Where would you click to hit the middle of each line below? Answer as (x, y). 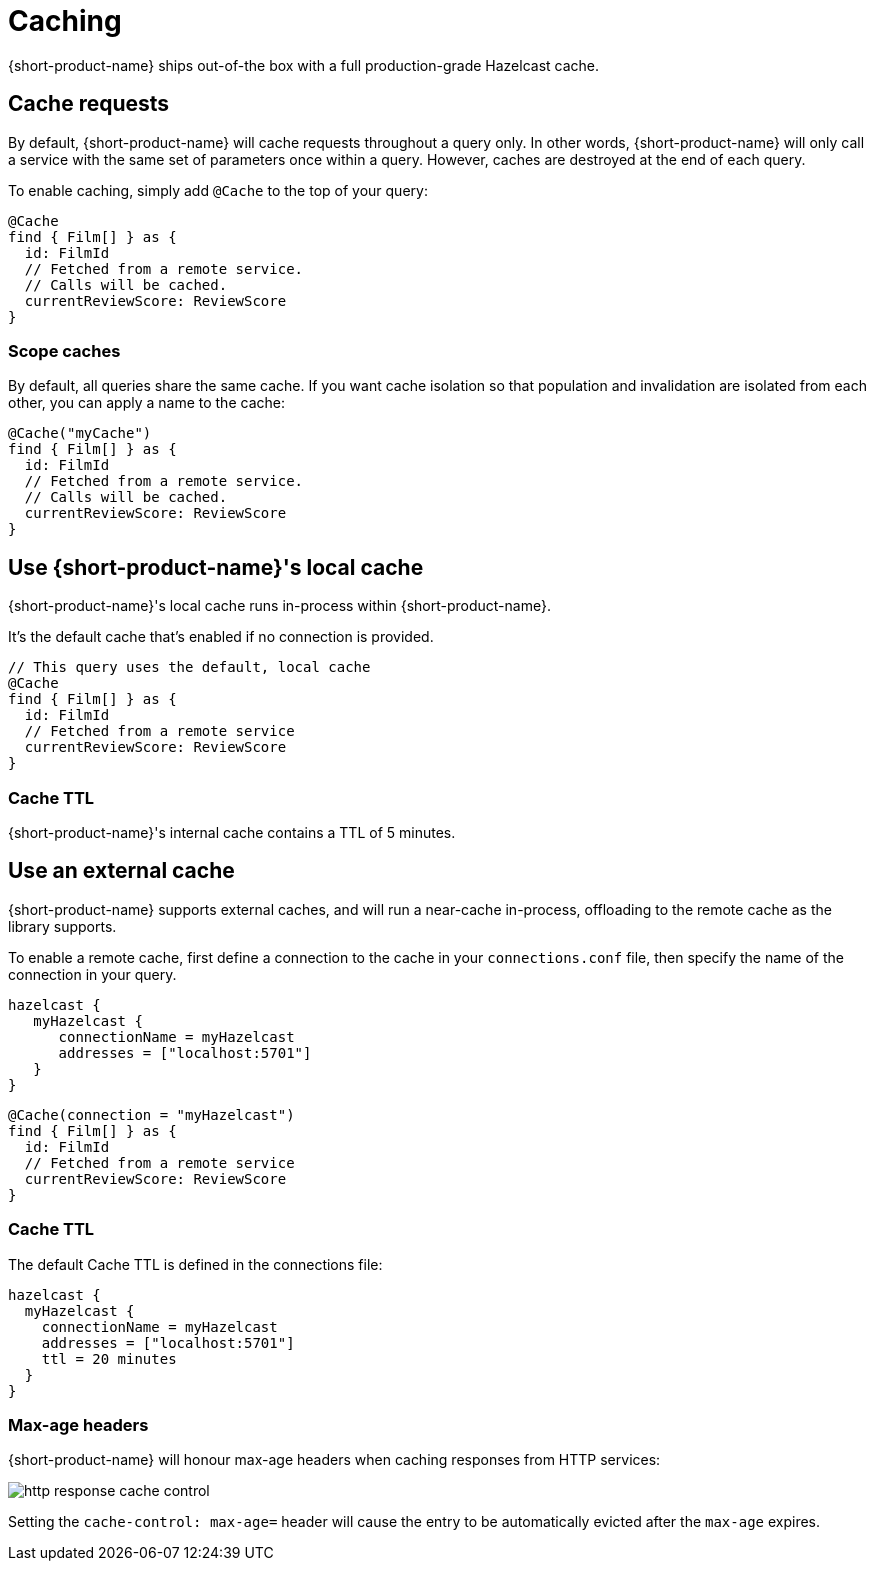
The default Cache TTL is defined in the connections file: (195, 1264)
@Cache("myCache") (80, 433)
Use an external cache (121, 871)
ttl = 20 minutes (109, 1358)
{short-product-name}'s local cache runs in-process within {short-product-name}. (279, 606)
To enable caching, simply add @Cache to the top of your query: (218, 190)
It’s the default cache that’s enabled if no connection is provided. (221, 637)
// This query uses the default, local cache (189, 667)
